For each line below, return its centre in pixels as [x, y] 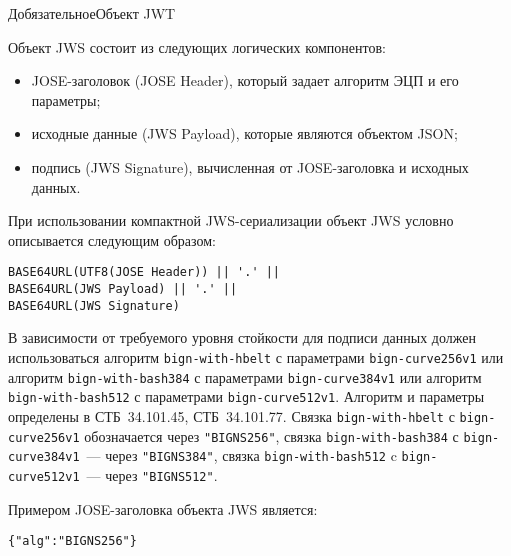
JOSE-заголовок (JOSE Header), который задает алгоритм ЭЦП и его [245, 80]
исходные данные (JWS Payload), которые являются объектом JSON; [244, 133]
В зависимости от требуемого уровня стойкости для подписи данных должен [242, 337]
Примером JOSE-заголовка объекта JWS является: [163, 508]
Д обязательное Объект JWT [92, 13]
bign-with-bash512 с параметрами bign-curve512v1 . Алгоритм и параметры [246, 396]
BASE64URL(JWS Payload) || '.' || [123, 289]
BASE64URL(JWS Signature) [94, 305]
